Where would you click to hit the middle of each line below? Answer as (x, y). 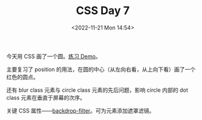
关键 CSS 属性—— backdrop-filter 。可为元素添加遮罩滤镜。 (80, 110)
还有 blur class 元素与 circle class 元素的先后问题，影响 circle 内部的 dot (97, 90)
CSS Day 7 (103, 11)
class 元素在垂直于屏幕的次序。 (46, 97)
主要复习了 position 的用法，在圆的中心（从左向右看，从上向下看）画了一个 (101, 69)
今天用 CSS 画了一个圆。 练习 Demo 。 (54, 56)
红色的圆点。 (22, 77)
